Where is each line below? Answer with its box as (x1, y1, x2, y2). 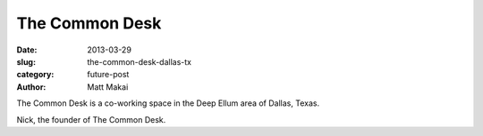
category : (16, 69, 55, 80)
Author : (16, 81, 47, 92)
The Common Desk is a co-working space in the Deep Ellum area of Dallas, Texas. (16, 98, 320, 108)
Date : (16, 44, 38, 55)
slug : (16, 56, 36, 67)
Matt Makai (87, 81, 129, 92)
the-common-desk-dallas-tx (87, 56, 192, 67)
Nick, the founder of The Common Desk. (16, 114, 166, 124)
